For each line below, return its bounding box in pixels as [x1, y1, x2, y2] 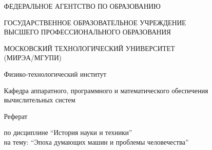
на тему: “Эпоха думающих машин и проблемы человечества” [4, 136, 189, 147]
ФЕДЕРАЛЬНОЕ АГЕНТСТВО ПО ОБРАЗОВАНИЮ [4, 1, 161, 11]
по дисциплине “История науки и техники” [4, 127, 132, 137]
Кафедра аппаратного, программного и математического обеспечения [4, 85, 208, 95]
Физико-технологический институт [4, 68, 107, 79]
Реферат [4, 111, 28, 121]
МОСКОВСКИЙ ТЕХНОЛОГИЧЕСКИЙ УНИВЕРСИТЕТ [4, 43, 175, 53]
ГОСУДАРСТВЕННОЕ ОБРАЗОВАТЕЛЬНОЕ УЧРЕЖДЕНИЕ [4, 17, 186, 27]
